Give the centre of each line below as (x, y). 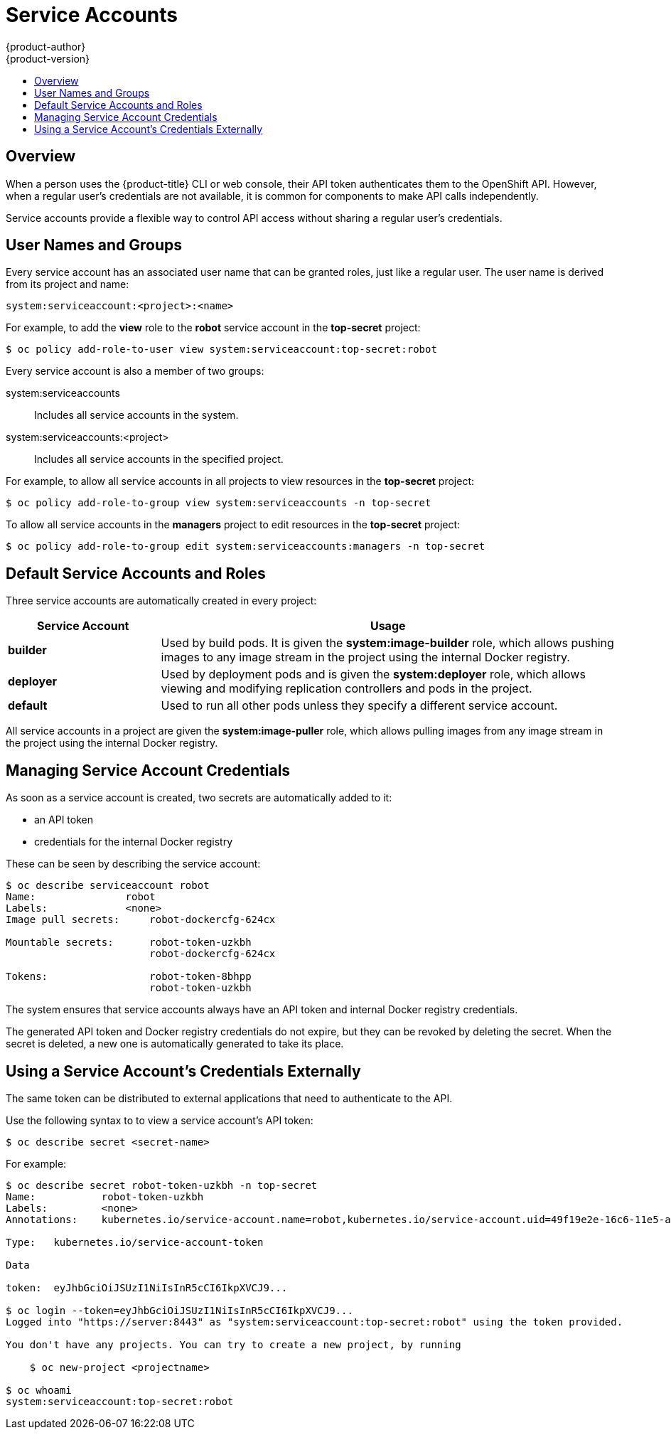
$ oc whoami (39, 1390)
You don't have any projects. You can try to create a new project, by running (233, 1344)
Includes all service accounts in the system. (136, 415)
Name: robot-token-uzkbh (105, 1196)
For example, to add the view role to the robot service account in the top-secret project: (213, 328)
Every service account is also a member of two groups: (135, 371)
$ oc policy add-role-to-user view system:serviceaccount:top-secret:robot (221, 350)
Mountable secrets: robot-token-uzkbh (129, 943)
